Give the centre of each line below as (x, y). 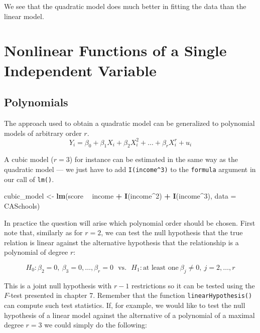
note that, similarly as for (43, 232)
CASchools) (22, 205)
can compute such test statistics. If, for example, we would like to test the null (125, 305)
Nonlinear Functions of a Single (115, 50)
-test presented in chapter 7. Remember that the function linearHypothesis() (131, 295)
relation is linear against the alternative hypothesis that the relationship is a (121, 242)
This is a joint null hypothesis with (58, 285)
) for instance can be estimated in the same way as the (154, 159)
